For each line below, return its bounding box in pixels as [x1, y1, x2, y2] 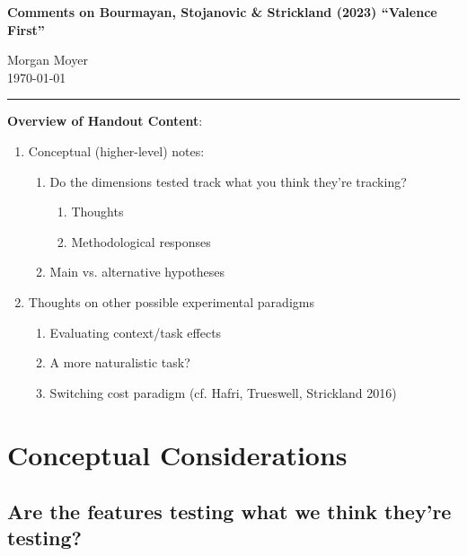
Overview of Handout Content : [7, 111, 203, 130]
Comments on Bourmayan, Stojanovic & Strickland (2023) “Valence [7, 3, 437, 21]
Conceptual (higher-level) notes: [28, 141, 205, 160]
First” [7, 20, 45, 39]
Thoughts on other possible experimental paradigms [28, 292, 314, 311]
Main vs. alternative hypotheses [49, 262, 225, 281]
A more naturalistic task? [49, 353, 190, 372]
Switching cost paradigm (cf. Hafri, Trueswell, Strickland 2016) [49, 383, 397, 402]
